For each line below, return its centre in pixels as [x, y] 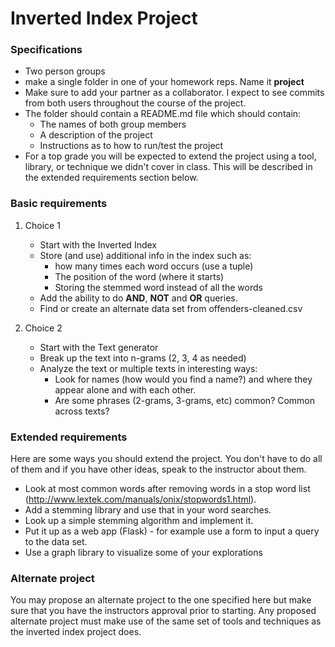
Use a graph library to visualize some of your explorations [143, 553]
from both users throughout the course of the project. [135, 103]
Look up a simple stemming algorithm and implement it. [139, 521]
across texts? [82, 411]
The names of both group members [113, 124]
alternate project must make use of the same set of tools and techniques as [166, 621]
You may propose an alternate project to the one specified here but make [161, 600]
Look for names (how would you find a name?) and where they [183, 379]
